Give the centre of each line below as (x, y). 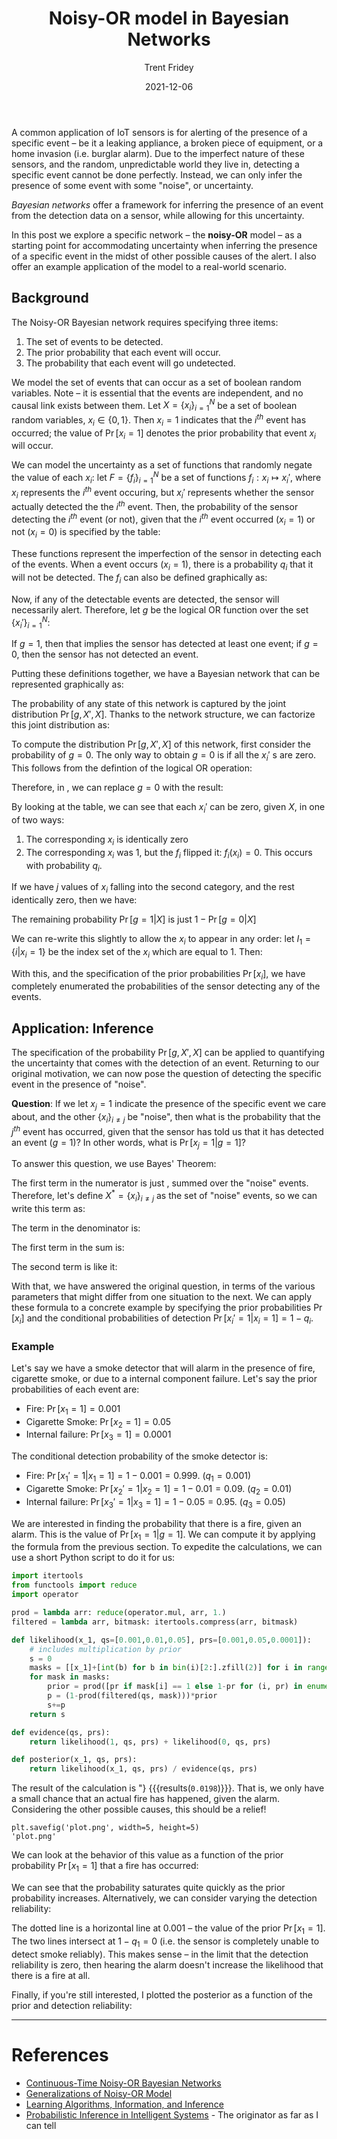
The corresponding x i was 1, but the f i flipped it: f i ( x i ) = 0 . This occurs (169, 853)
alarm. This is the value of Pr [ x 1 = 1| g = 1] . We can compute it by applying (163, 1535)
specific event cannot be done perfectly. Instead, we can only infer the (157, 174)
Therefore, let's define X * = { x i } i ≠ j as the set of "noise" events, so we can (164, 1196)
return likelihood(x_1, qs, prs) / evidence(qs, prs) (143, 1769)
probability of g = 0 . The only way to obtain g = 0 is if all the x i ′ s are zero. (164, 756)
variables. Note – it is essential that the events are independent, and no (157, 393)
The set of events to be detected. (94, 341)
